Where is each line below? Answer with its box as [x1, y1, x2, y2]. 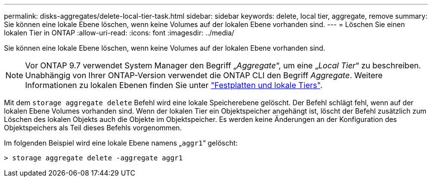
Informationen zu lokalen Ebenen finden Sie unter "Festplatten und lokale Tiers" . [25, 80, 323, 90]
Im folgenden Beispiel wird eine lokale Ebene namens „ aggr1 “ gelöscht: [4, 139, 238, 147]
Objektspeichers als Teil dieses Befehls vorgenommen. [4, 123, 182, 132]
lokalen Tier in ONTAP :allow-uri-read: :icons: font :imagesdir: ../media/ [4, 29, 234, 37]
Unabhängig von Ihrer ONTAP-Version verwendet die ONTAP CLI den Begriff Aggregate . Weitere [25, 70, 383, 80]
